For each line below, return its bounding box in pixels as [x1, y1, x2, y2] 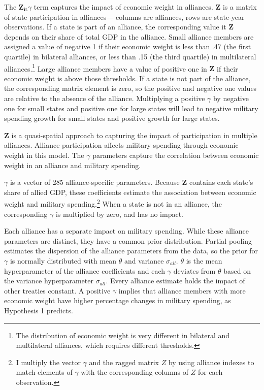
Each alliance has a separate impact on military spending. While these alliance [4, 225, 249, 236]
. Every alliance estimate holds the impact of [106, 275, 245, 286]
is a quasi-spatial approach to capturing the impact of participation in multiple [11, 129, 257, 140]
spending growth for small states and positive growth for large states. [4, 113, 220, 123]
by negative [213, 93, 249, 103]
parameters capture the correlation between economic [92, 149, 259, 160]
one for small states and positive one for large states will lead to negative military [4, 103, 258, 113]
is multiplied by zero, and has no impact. [55, 208, 183, 219]
